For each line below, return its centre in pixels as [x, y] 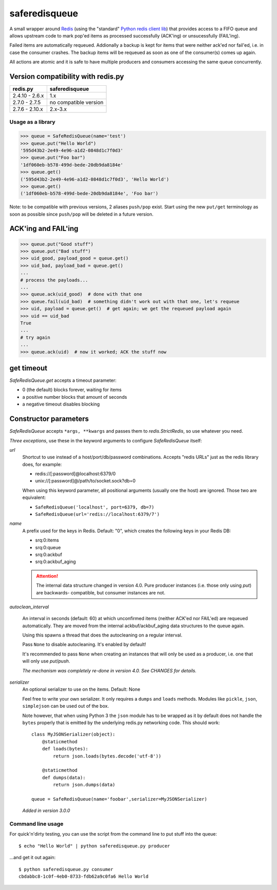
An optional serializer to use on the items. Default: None [81, 689]
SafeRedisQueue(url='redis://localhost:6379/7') [97, 514]
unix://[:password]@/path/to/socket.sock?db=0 [85, 481]
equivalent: [34, 497]
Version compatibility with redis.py [67, 76]
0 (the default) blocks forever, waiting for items [72, 390]
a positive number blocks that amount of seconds [75, 397]
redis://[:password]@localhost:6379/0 [75, 474]
